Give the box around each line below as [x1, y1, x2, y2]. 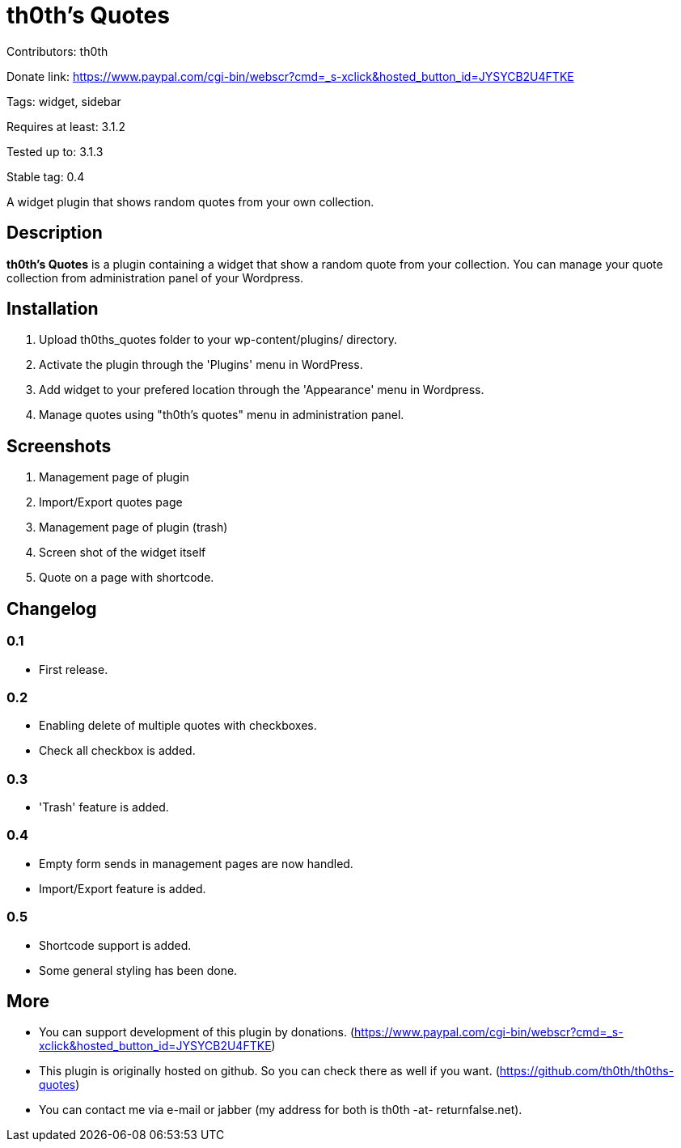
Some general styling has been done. [39, 963, 238, 977]
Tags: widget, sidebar [6, 94, 121, 108]
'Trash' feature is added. [39, 800, 169, 814]
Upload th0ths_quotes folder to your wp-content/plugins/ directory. [39, 333, 398, 347]
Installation [6, 299, 99, 320]
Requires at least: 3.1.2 [6, 119, 126, 133]
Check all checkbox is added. [39, 743, 196, 758]
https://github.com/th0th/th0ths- [499, 1064, 675, 1078]
